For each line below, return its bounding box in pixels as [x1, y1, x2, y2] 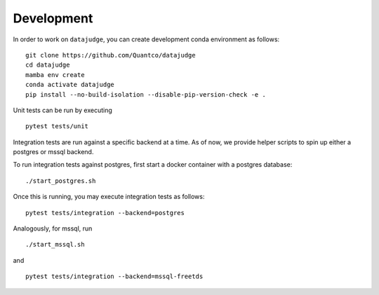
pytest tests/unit [25, 123, 89, 130]
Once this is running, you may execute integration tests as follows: [13, 193, 205, 201]
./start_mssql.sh [25, 240, 85, 249]
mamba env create [25, 71, 85, 78]
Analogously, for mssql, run [13, 224, 93, 233]
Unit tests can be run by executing [13, 106, 112, 114]
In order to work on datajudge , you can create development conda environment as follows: [13, 35, 280, 43]
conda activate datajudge [25, 81, 115, 89]
